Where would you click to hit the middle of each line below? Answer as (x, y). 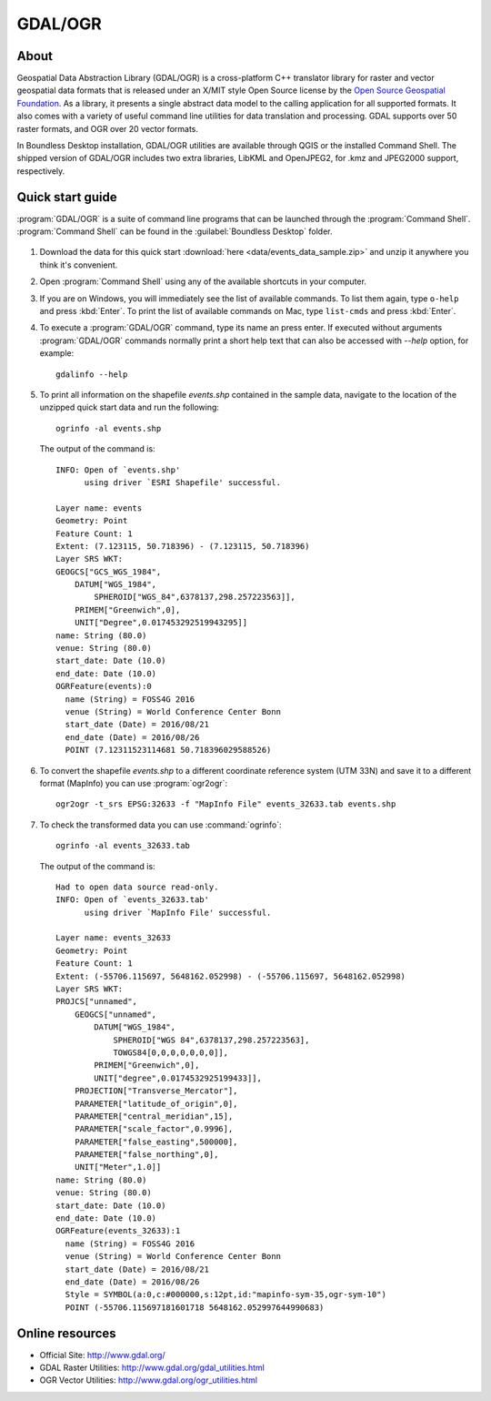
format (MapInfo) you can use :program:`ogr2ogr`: (133, 783)
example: (57, 353)
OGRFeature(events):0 (104, 686)
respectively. (41, 171)
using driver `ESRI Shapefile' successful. (183, 482)
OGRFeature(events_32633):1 (118, 1231)
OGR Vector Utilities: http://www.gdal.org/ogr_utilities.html (149, 1380)
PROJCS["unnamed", (97, 1002)
